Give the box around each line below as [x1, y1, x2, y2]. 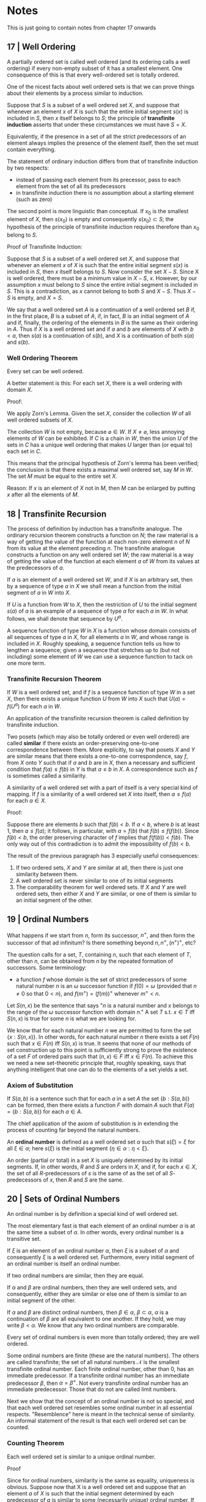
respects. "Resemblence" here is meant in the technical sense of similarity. [7, 1411, 196, 1418]
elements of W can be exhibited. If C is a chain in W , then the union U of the [7, 434, 198, 442]
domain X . [7, 386, 33, 393]
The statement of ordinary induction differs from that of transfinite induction [7, 157, 198, 165]
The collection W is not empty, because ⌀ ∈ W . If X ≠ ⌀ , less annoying [7, 428, 185, 436]
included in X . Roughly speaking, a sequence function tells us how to [7, 640, 181, 647]
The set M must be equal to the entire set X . [7, 472, 118, 480]
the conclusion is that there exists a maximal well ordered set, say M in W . [7, 466, 193, 474]
